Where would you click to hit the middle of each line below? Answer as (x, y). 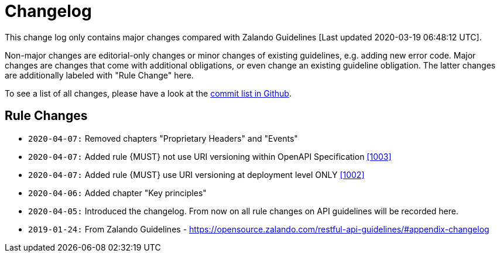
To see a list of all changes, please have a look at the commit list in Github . (148, 93)
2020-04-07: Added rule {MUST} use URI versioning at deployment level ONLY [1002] (196, 174)
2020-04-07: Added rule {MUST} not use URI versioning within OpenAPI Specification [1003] (210, 156)
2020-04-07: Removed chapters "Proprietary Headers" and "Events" (163, 138)
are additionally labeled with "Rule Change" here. (99, 75)
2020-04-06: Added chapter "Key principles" (117, 193)
